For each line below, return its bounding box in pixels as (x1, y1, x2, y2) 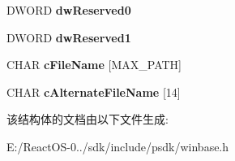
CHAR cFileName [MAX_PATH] (6, 56, 182, 73)
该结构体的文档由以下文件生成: (6, 111, 169, 128)
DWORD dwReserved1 (6, 28, 131, 46)
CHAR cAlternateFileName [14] (6, 83, 181, 100)
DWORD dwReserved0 (6, 2, 131, 18)
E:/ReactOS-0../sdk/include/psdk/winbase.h (6, 137, 229, 154)
